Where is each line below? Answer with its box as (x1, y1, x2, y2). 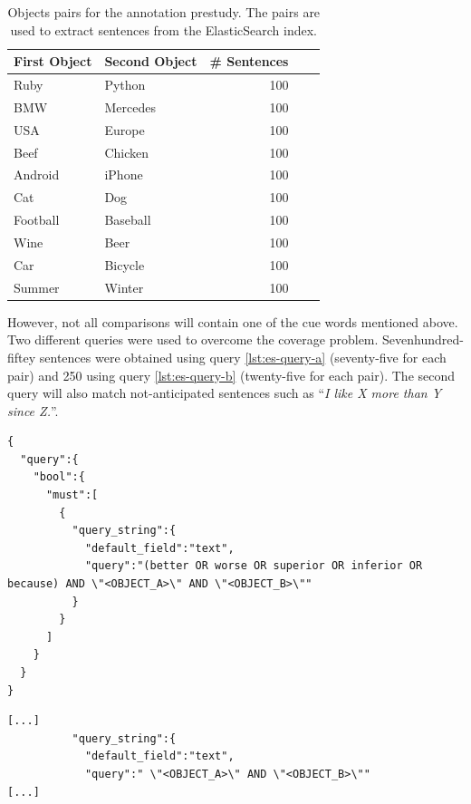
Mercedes (104, 97, 156, 116)
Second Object (104, 52, 197, 71)
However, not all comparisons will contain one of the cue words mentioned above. (7, 312, 458, 331)
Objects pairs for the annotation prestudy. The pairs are (7, 3, 321, 21)
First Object (14, 52, 92, 71)
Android (14, 165, 60, 184)
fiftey (7, 347, 36, 366)
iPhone (104, 165, 143, 184)
